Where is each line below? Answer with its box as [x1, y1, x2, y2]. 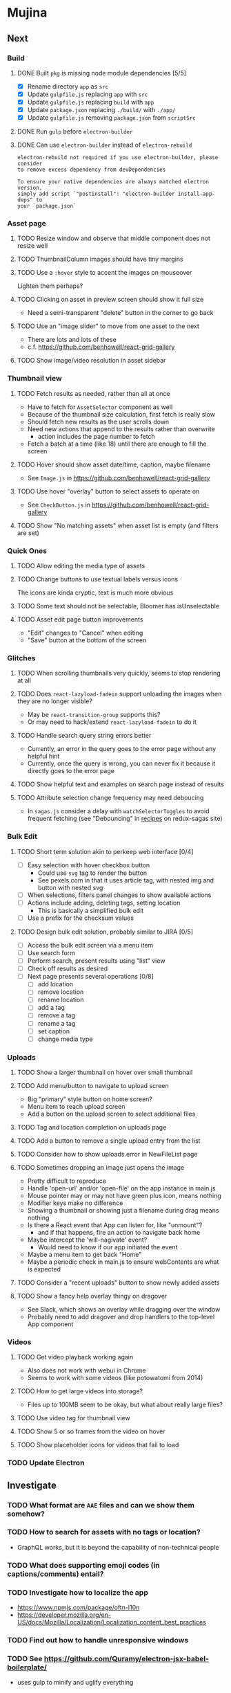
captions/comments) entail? [7, 1569, 104, 1579]
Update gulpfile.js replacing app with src [27, 90, 148, 98]
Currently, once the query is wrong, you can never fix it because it [27, 759, 216, 768]
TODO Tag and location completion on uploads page [17, 1123, 167, 1132]
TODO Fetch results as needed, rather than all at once [17, 389, 170, 397]
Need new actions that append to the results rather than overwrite [27, 424, 215, 433]
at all [17, 676, 31, 685]
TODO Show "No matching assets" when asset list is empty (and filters [17, 521, 219, 529]
